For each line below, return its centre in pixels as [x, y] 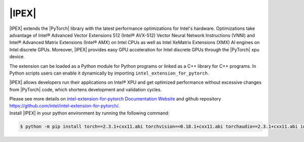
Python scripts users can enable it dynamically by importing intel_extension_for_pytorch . [109, 73]
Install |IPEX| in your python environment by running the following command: [89, 113]
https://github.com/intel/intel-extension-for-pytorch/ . [65, 106]
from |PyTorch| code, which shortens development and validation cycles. [86, 89]
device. [17, 57]
